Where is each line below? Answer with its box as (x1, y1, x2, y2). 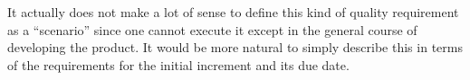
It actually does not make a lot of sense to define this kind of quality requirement (7, 3, 459, 21)
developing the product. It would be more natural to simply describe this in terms (7, 38, 463, 57)
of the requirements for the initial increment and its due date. (7, 55, 350, 74)
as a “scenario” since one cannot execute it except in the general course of (7, 20, 417, 39)
